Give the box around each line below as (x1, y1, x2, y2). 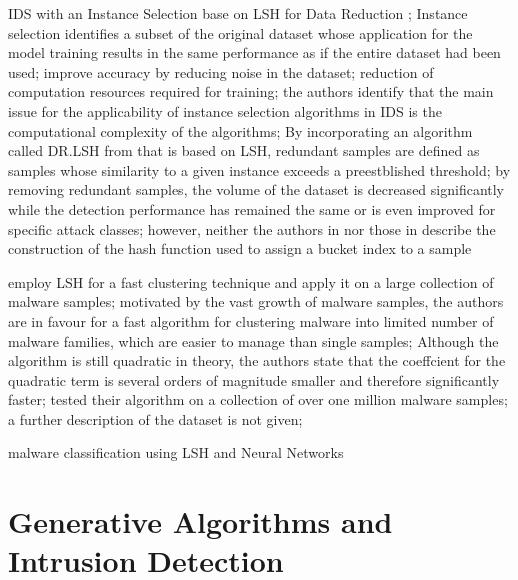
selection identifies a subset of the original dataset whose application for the (8, 22, 473, 43)
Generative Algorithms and (8, 501, 393, 542)
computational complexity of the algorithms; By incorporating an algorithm (8, 120, 473, 141)
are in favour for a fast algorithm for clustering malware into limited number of (8, 310, 494, 331)
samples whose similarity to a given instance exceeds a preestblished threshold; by (8, 159, 511, 180)
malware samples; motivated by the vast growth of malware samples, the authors (8, 291, 504, 312)
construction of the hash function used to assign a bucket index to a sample (8, 238, 472, 259)
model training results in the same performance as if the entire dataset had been (8, 42, 501, 63)
